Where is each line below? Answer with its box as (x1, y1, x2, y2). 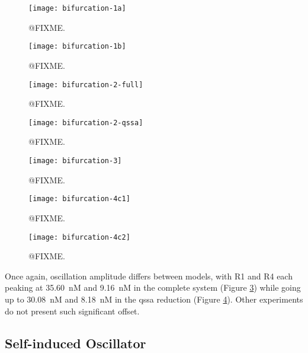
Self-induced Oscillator (5, 333, 146, 352)
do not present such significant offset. (5, 304, 140, 317)
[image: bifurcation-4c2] (28, 233, 130, 241)
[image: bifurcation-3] (28, 157, 122, 165)
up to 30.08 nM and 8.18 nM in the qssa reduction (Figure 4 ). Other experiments (5, 292, 303, 305)
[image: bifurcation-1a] (28, 4, 126, 12)
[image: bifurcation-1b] (28, 42, 126, 51)
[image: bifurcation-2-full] (28, 80, 143, 89)
